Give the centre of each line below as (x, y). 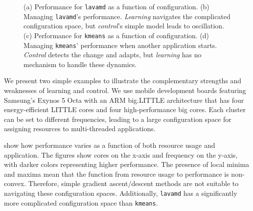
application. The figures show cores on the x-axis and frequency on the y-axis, (121, 154)
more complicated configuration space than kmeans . (81, 202)
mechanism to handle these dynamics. (80, 64)
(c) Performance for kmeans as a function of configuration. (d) (116, 35)
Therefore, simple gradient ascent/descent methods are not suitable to (133, 183)
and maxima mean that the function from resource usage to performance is (116, 174)
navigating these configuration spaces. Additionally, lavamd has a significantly (121, 193)
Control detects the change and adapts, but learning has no (113, 55)
